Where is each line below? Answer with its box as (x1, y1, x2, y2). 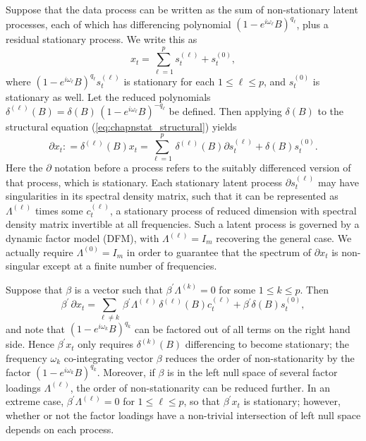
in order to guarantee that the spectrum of (126, 244, 312, 259)
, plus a (296, 16, 329, 31)
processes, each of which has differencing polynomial (6, 16, 231, 31)
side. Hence (6, 337, 54, 351)
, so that (183, 394, 220, 409)
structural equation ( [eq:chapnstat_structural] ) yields (6, 119, 237, 133)
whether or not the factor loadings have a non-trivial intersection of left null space (6, 407, 361, 422)
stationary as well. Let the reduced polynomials (6, 89, 211, 104)
